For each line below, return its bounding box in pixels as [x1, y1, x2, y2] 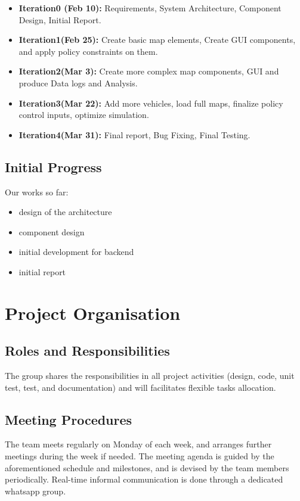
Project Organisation [5, 300, 181, 325]
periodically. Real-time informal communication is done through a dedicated [5, 473, 283, 486]
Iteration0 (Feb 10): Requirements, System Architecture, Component [18, 2, 282, 14]
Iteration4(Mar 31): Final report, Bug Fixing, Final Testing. [18, 128, 250, 141]
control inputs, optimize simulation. [18, 108, 149, 121]
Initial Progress [5, 157, 102, 176]
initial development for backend [18, 245, 134, 258]
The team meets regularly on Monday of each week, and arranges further [5, 438, 272, 450]
